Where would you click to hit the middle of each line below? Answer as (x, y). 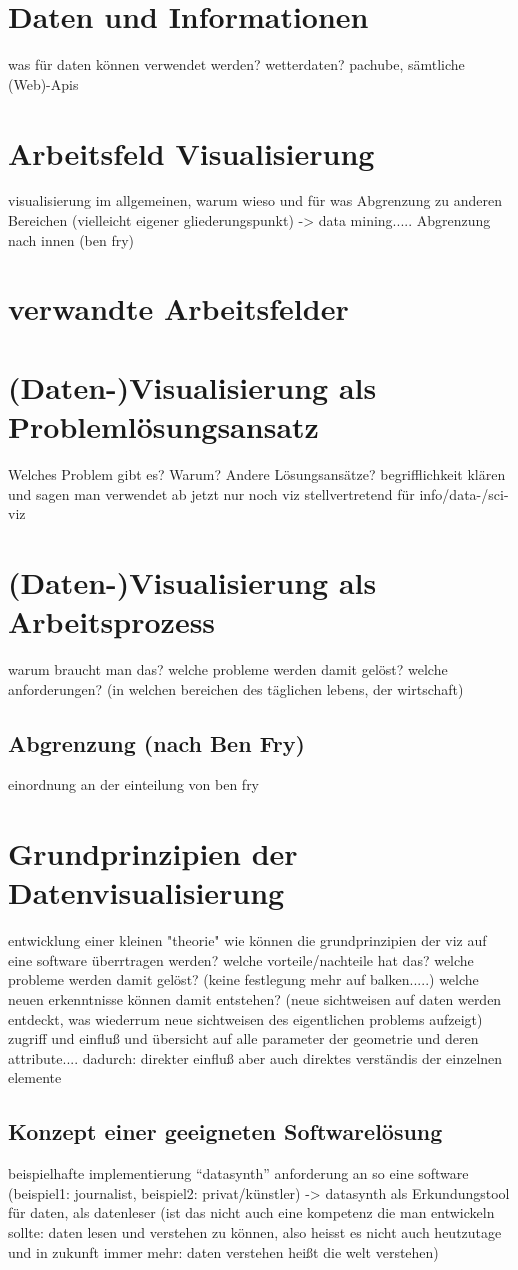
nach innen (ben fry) (71, 239)
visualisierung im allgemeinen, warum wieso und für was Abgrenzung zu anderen (255, 200)
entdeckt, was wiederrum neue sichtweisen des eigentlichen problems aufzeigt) (245, 1018)
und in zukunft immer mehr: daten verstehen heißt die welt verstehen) (223, 1251)
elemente (35, 1077)
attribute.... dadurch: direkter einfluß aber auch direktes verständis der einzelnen (255, 1057)
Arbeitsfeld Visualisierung (191, 152)
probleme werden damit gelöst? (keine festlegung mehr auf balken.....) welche (243, 979)
